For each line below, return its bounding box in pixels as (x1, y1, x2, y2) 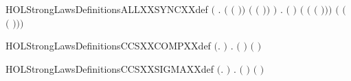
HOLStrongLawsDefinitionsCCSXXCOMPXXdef (5, 38, 211, 53)
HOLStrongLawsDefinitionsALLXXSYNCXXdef (5, 2, 208, 16)
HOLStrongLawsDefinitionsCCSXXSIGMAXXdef (5, 61, 214, 76)
